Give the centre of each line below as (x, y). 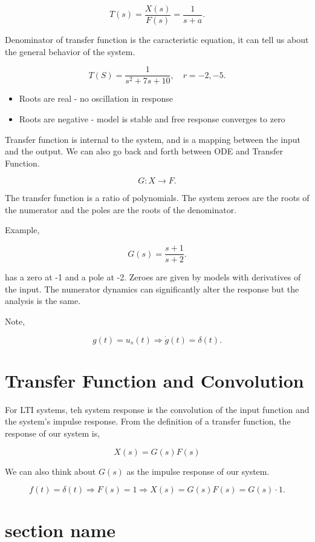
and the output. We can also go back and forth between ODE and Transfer (144, 151)
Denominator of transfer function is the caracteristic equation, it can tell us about (157, 40)
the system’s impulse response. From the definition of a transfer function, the (148, 421)
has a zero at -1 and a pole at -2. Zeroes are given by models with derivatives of (153, 277)
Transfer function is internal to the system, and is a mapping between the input (153, 139)
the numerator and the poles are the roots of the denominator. (121, 209)
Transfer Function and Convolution (154, 380)
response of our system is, (53, 433)
